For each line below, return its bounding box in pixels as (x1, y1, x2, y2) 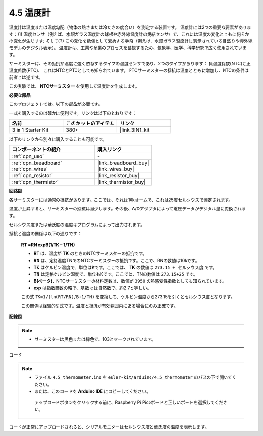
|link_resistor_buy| (97, 172, 140, 179)
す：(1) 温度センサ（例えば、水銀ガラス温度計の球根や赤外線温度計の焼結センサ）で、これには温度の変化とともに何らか (9, 31, 250, 37)
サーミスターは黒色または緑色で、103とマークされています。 (34, 336, 156, 342)
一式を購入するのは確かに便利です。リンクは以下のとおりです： (9, 110, 137, 116)
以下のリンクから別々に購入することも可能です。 (9, 136, 107, 142)
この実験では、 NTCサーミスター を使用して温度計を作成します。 (9, 83, 140, 89)
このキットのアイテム (66, 120, 114, 127)
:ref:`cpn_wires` (12, 166, 48, 172)
